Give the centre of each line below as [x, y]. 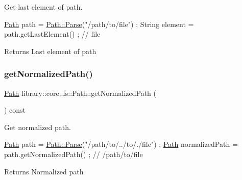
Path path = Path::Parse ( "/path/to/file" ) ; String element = [99, 24]
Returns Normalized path [44, 171]
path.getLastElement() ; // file [52, 34]
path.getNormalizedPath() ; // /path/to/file [74, 154]
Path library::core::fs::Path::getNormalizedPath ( [80, 93]
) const [15, 110]
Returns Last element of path [50, 51]
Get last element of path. [43, 7]
